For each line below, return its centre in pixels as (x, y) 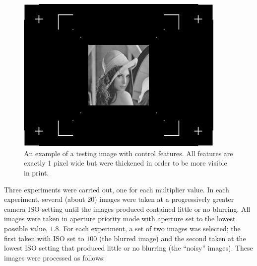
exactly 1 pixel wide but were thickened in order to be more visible (126, 163)
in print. (36, 172)
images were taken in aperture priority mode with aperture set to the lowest (120, 219)
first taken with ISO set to (44, 238)
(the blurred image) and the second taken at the (172, 238)
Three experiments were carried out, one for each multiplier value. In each (117, 189)
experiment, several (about (45, 199)
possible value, (26, 228)
